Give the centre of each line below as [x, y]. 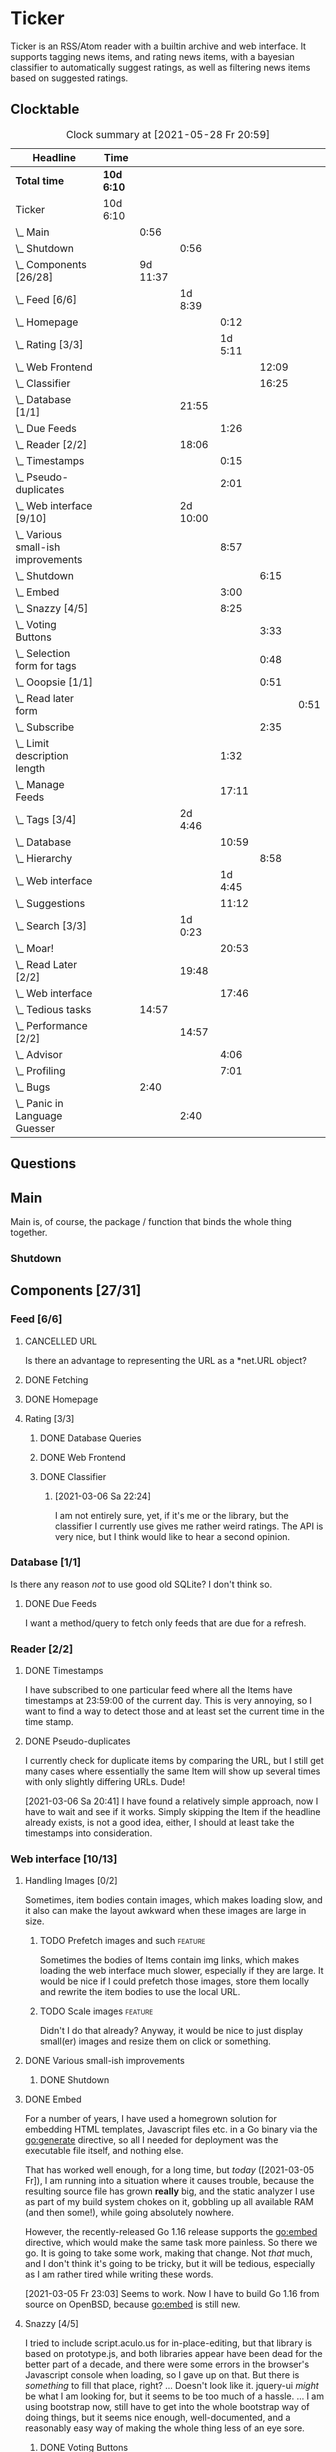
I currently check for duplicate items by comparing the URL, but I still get [174, 1761]
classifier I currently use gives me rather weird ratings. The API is [189, 1526]
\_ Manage [40, 784]
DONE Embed [53, 2099]
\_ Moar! [35, 948]
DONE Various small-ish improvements [104, 2061]
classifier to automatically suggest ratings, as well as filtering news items [160, 67]
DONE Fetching [56, 1379]
